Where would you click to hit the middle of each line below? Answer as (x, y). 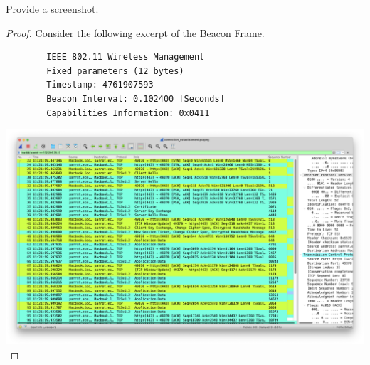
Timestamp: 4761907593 (100, 85)
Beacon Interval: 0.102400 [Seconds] (136, 99)
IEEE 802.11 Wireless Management (126, 57)
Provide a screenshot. (52, 9)
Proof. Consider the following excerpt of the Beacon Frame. (135, 32)
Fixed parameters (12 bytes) (115, 71)
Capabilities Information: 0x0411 (128, 113)
